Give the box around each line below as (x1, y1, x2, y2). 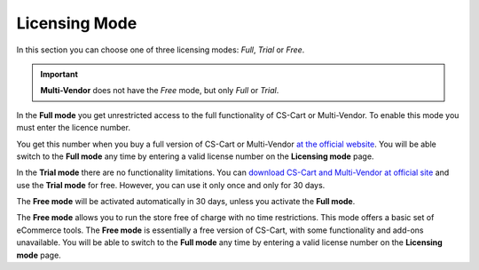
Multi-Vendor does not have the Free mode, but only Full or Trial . (40, 85, 279, 96)
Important (40, 68, 79, 79)
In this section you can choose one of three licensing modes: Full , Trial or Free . (16, 44, 305, 55)
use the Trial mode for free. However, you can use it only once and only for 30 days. (16, 179, 326, 190)
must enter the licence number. (16, 123, 130, 133)
